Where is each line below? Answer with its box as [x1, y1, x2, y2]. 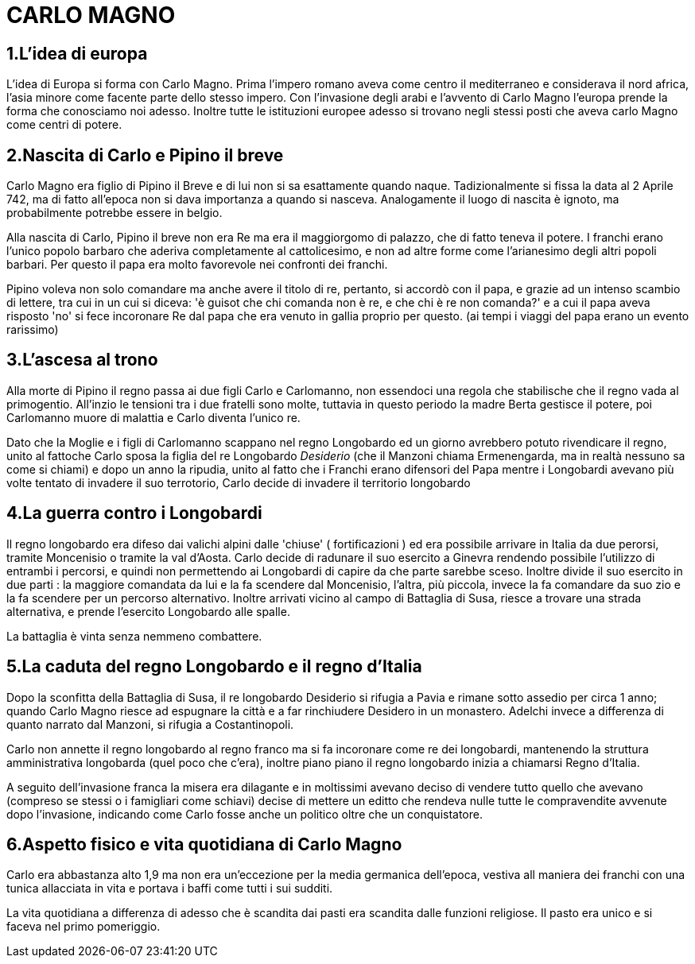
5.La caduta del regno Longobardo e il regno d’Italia [6, 656, 422, 677]
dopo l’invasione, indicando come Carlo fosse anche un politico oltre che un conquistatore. [6, 807, 483, 821]
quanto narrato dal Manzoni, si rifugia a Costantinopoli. [6, 717, 294, 731]
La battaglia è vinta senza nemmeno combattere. [6, 629, 262, 643]
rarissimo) [6, 323, 59, 337]
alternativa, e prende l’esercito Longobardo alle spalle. [6, 604, 290, 618]
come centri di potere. [6, 118, 122, 132]
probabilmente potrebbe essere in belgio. [6, 206, 223, 220]
